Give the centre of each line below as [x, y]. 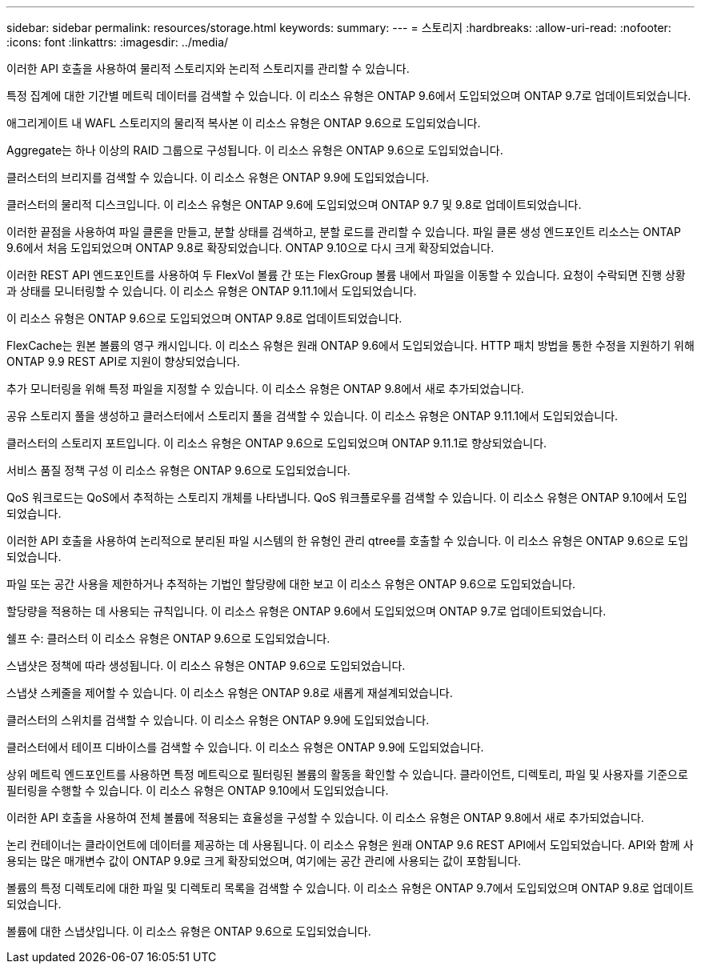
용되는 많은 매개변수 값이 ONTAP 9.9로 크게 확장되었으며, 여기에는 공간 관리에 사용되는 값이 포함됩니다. [264, 861]
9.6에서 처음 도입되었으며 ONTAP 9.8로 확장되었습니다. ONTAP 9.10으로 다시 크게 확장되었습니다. [250, 248]
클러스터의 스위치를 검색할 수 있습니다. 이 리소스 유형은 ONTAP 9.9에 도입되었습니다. [218, 720]
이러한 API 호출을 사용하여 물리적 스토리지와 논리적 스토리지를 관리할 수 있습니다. [208, 68]
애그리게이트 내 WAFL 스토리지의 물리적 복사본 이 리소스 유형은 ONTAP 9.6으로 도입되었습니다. [244, 123]
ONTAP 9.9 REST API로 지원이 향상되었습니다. [123, 361]
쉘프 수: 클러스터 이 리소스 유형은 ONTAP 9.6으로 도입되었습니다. [168, 638]
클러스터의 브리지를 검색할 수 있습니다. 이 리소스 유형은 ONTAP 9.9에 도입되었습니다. [218, 177]
